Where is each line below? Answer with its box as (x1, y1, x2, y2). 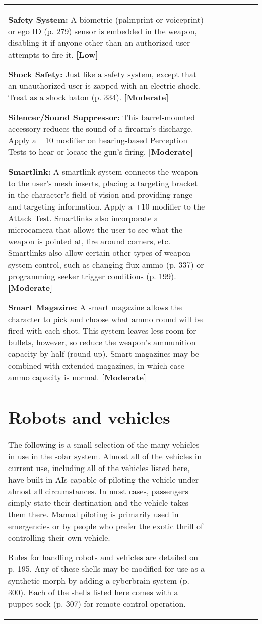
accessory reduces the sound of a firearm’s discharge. (8, 123, 193, 134)
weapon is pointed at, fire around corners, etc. (8, 235, 171, 247)
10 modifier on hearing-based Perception (45, 134, 188, 146)
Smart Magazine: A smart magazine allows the (8, 301, 182, 313)
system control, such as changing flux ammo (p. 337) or (8, 258, 204, 270)
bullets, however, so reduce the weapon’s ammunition (8, 336, 196, 348)
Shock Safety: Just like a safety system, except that (8, 68, 197, 80)
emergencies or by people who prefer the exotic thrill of (8, 520, 203, 532)
